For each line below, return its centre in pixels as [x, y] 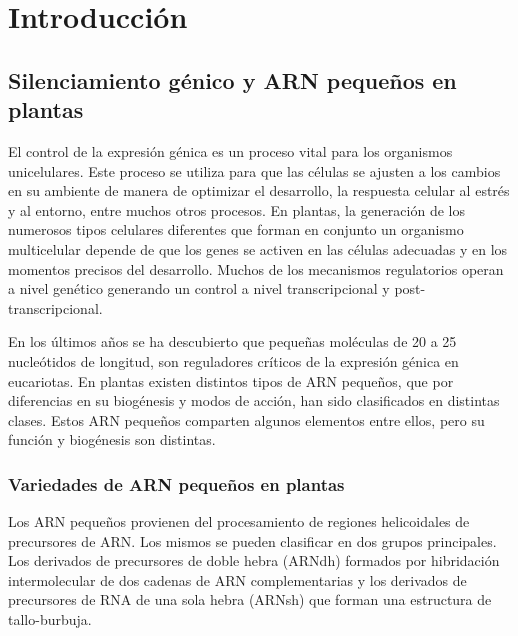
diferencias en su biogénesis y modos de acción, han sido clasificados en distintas [254, 400]
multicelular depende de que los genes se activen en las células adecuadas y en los [258, 248]
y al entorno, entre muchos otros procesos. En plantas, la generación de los [236, 209]
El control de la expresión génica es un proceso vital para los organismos [230, 150]
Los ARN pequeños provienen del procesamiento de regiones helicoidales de [239, 521]
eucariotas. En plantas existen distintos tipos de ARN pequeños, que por [231, 380]
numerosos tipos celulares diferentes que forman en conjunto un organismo [236, 229]
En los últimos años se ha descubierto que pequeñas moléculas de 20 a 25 [232, 341]
